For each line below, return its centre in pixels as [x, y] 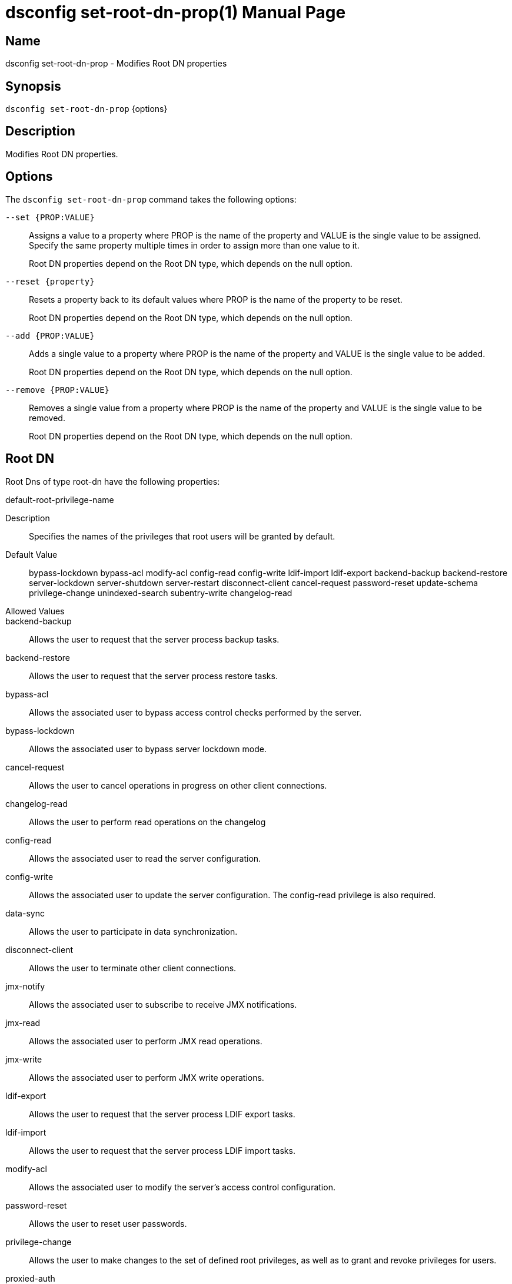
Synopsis [33, 86]
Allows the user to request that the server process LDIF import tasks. [162, 1150]
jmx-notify [25, 986]
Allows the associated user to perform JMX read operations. [146, 1041]
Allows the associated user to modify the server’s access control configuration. [182, 1187]
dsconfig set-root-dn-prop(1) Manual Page [176, 12]
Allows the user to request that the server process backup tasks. [154, 639]
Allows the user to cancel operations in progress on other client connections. [178, 785]
